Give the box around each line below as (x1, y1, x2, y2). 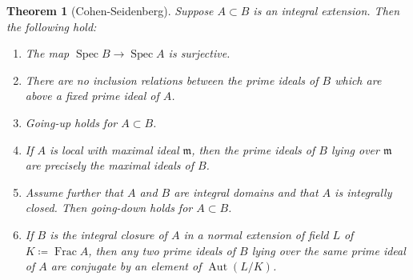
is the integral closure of (50, 226, 167, 242)
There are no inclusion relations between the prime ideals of (25, 71, 319, 88)
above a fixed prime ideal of (25, 87, 159, 104)
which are (335, 71, 382, 88)
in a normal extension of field (183, 226, 329, 242)
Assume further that (25, 183, 123, 200)
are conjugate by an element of (50, 258, 202, 274)
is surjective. (168, 45, 231, 62)
